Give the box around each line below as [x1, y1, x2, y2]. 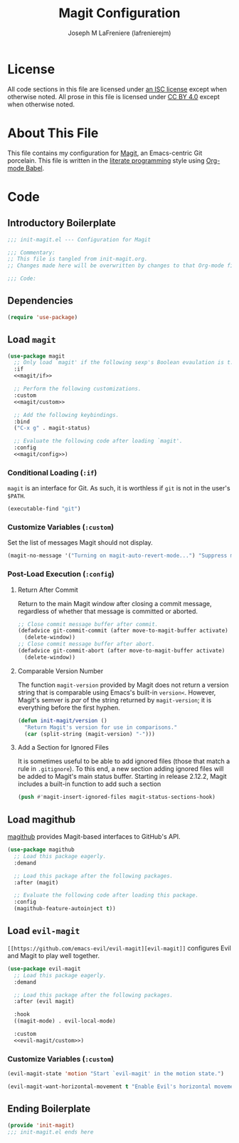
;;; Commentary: [7, 248, 55, 256]
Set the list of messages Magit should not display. [7, 538, 153, 547]
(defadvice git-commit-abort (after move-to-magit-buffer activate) [17, 648, 225, 655]
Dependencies [7, 295, 73, 307]
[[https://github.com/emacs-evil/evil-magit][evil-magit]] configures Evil [7, 944, 231, 952]
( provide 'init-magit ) [7, 1122, 75, 1129]
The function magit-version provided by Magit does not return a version [17, 680, 229, 689]
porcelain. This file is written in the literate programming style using [7, 156, 205, 165]
